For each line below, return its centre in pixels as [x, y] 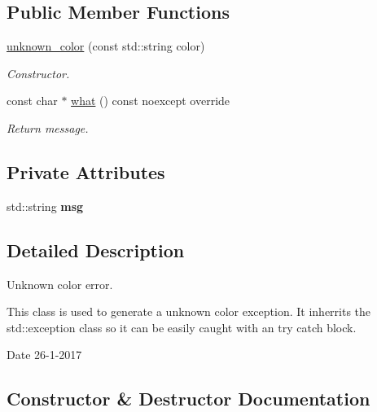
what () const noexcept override [151, 101]
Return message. [48, 127]
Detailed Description [96, 250]
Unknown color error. [60, 284]
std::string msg [45, 206]
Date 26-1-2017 [44, 355]
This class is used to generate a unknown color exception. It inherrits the [189, 311]
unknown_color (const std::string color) [106, 46]
